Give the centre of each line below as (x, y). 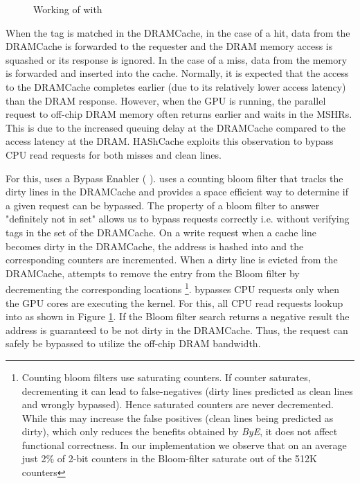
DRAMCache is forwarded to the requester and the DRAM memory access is (169, 46)
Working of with (68, 9)
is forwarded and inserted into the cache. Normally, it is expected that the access (177, 73)
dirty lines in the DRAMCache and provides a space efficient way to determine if (177, 192)
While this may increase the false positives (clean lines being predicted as (178, 418)
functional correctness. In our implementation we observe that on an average (184, 445)
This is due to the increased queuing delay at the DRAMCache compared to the (176, 127)
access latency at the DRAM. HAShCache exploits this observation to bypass (170, 141)
